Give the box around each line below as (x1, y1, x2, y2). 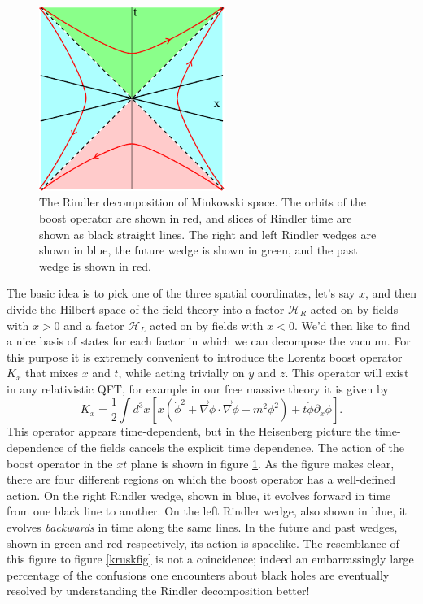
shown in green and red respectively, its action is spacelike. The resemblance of (7, 534, 399, 551)
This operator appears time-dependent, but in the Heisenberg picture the (7, 423, 372, 440)
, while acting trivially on (118, 364, 245, 381)
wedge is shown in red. (39, 257, 151, 274)
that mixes (24, 364, 78, 381)
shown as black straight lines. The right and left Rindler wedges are (39, 225, 377, 242)
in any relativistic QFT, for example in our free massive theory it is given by (7, 380, 389, 397)
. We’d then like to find (294, 316, 411, 333)
